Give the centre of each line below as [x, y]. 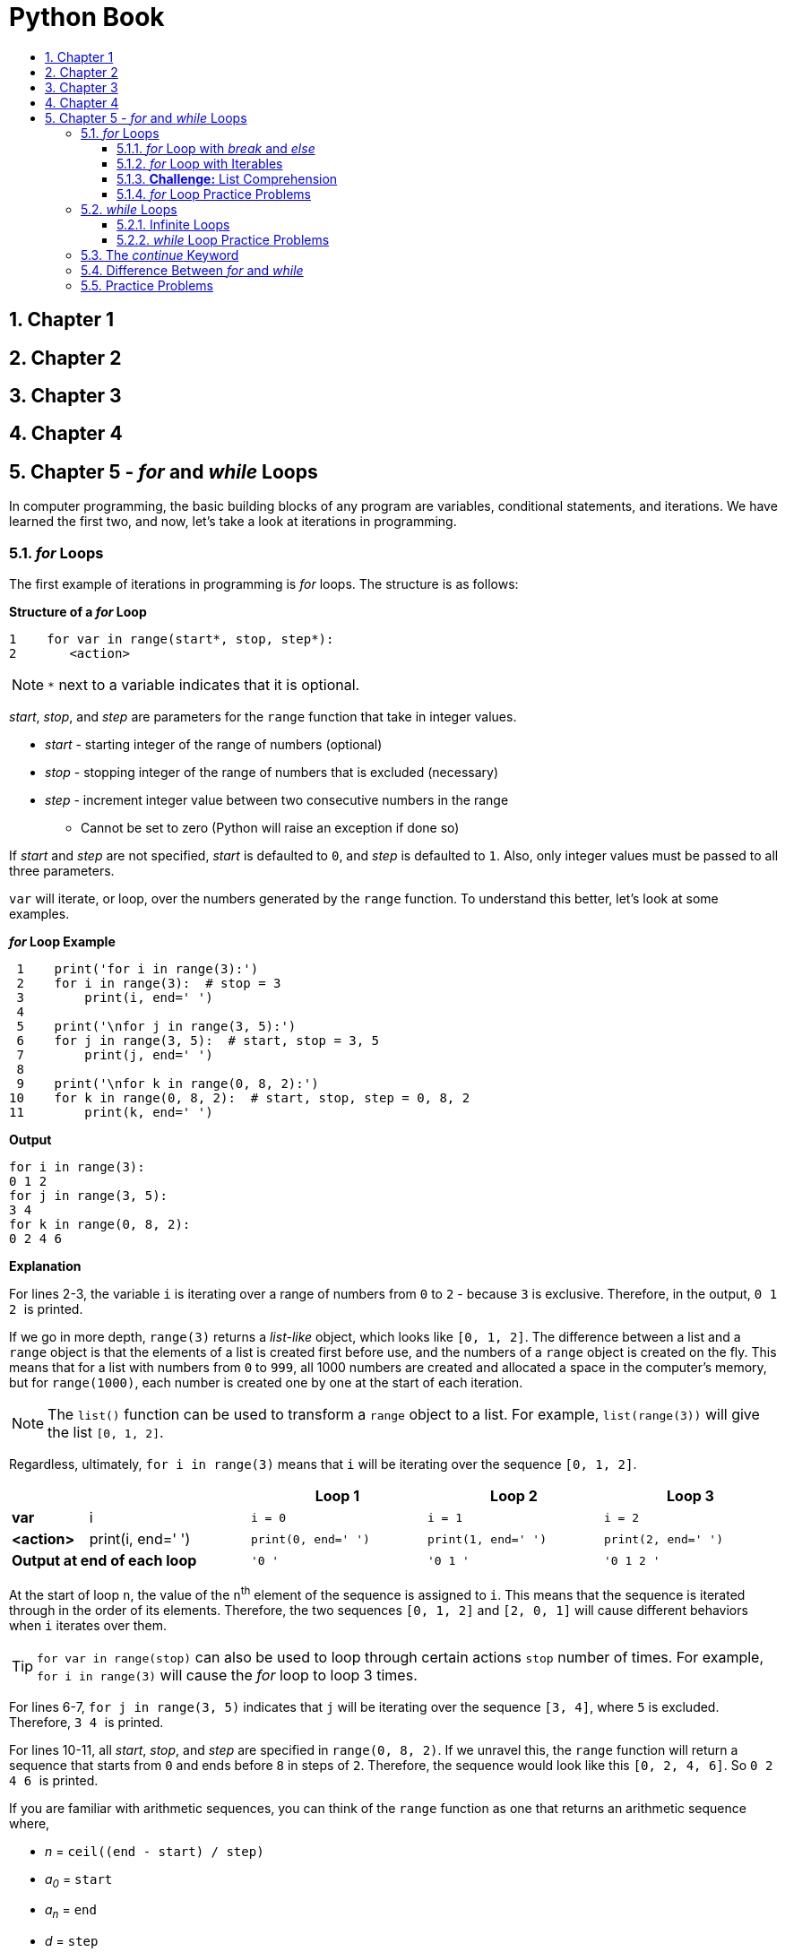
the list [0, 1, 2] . [106, 1433]
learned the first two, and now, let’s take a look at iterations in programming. [233, 522]
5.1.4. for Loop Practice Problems [214, 194]
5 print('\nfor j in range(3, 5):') [156, 1027]
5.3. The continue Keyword [160, 255]
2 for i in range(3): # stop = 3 [149, 984]
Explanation [45, 1266]
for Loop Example [62, 942]
